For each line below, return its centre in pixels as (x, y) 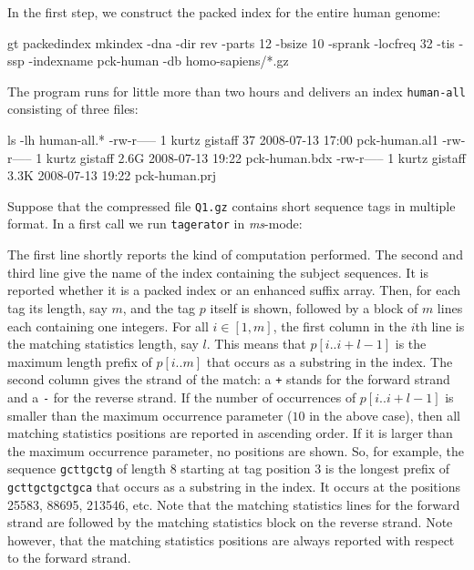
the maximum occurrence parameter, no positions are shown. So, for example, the (236, 450)
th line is (440, 326)
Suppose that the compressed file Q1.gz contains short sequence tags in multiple (232, 205)
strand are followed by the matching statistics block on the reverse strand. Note (230, 522)
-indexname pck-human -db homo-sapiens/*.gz (159, 61)
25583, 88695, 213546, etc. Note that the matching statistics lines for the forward (234, 504)
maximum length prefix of (80, 361)
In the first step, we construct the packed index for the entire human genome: (224, 12)
